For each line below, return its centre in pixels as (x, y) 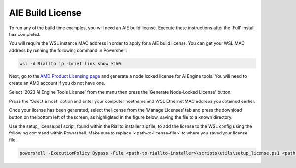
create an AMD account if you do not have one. (57, 83)
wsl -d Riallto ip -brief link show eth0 (70, 63)
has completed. (25, 34)
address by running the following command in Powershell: (68, 50)
